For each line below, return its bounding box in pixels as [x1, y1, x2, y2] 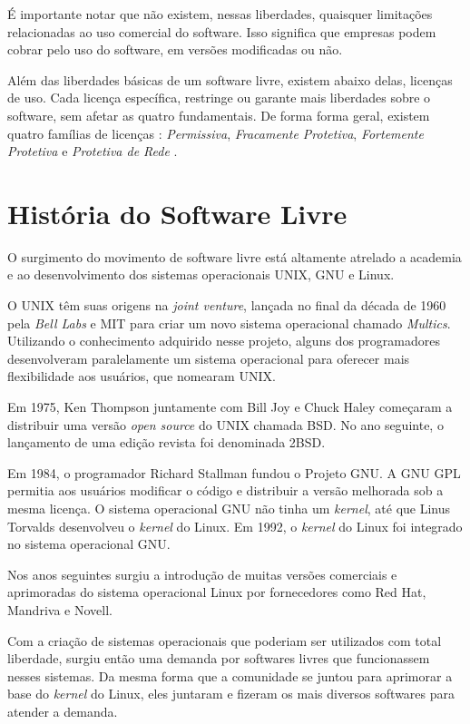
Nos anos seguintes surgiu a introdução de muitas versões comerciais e [7, 564, 397, 583]
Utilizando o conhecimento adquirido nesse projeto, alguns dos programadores [7, 331, 440, 350]
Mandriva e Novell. [7, 600, 113, 619]
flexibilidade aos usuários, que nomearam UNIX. [7, 367, 276, 386]
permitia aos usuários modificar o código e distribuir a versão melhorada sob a [7, 481, 444, 500]
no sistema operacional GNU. [7, 534, 171, 553]
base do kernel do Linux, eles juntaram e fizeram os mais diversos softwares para [7, 684, 455, 703]
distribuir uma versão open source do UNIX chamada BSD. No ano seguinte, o [7, 415, 444, 434]
